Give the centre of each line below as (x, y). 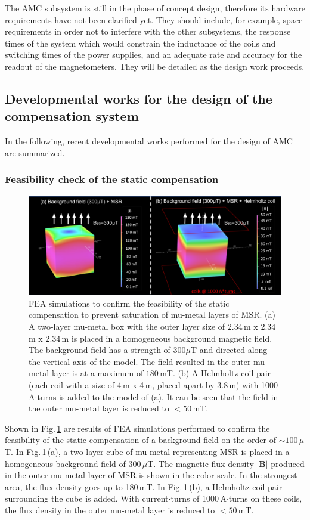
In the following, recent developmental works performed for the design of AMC (149, 141)
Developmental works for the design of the (139, 98)
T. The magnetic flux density (201, 463)
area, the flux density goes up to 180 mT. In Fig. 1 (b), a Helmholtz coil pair (144, 486)
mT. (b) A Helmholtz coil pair (216, 373)
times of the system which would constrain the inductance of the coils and (140, 43)
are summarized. (35, 152)
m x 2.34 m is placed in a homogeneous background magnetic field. (151, 338)
